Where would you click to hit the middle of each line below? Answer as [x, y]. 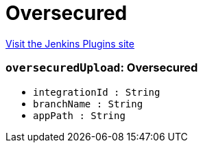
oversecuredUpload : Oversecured [102, 68]
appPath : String [79, 115]
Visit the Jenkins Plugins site [70, 43]
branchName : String [88, 104]
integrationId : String [97, 92]
